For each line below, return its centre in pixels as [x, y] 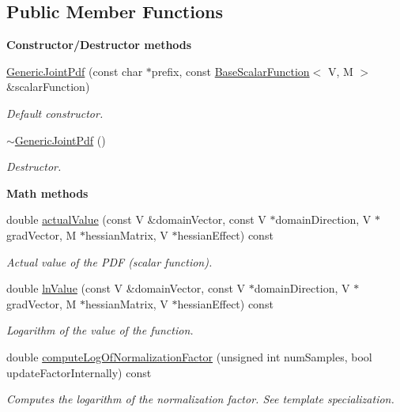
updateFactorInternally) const [79, 372]
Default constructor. [55, 113]
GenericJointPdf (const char [75, 71]
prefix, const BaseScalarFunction [230, 71]
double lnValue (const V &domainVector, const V [126, 288]
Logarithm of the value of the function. [100, 330]
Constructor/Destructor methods [99, 45]
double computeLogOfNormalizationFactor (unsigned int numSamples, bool [189, 356]
